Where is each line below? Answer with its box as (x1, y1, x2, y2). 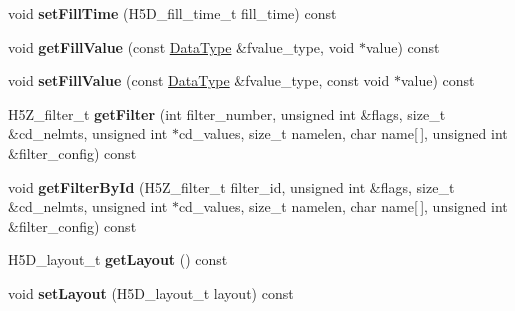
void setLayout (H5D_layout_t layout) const (8, 282, 294, 303)
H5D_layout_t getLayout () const (8, 249, 228, 270)
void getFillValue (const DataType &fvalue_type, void (8, 36, 355, 57)
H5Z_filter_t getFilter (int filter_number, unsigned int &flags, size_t (8, 103, 446, 124)
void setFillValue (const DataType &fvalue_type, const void (8, 70, 390, 91)
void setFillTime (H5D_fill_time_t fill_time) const (8, 3, 337, 23)
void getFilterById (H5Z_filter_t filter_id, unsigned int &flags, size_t (8, 176, 455, 197)
